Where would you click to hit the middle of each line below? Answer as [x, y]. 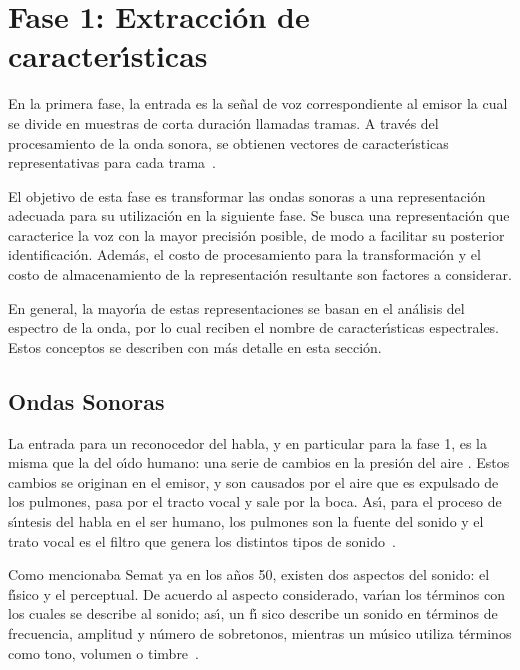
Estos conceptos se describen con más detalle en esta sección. [195, 346]
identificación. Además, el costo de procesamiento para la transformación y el [244, 254]
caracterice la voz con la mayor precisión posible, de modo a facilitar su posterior [256, 234]
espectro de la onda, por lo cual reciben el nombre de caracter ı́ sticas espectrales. [254, 327]
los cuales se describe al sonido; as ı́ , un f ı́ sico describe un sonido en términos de [253, 613]
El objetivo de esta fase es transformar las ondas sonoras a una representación [247, 195]
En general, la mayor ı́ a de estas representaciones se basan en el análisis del [236, 307]
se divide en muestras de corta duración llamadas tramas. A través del [223, 122]
